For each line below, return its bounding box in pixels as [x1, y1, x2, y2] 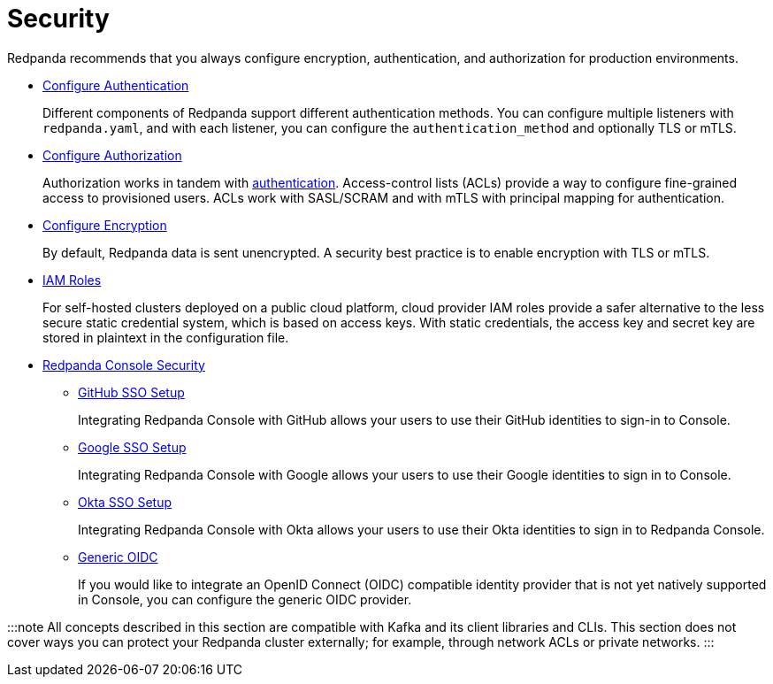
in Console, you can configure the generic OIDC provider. [78, 591, 412, 607]
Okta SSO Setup [78, 494, 172, 510]
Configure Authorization [42, 147, 182, 163]
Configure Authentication [42, 77, 189, 93]
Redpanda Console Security [42, 357, 205, 373]
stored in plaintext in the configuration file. [42, 329, 289, 345]
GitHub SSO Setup [78, 384, 185, 400]
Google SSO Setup [78, 439, 187, 455]
